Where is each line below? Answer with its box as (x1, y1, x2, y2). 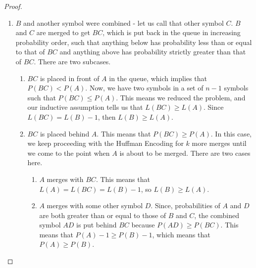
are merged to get (36, 27, 90, 38)
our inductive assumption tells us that (27, 102, 143, 112)
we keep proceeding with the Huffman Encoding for (27, 138, 184, 148)
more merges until (192, 138, 247, 148)
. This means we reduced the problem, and (116, 92, 246, 102)
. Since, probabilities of (151, 200, 220, 211)
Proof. (4, 1, 22, 11)
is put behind (76, 220, 117, 230)
